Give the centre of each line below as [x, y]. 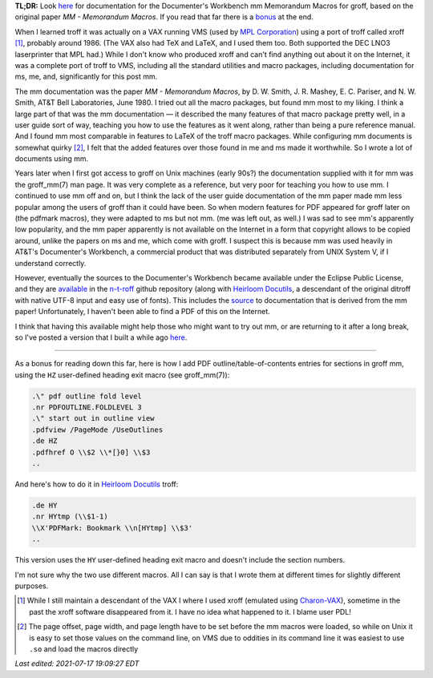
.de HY [45, 506]
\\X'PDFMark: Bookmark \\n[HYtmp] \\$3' [112, 528]
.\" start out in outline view [93, 418]
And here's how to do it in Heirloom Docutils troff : [97, 484]
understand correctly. [51, 263]
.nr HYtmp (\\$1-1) [70, 517]
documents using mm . [52, 159]
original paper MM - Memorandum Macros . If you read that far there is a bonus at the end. [164, 17]
